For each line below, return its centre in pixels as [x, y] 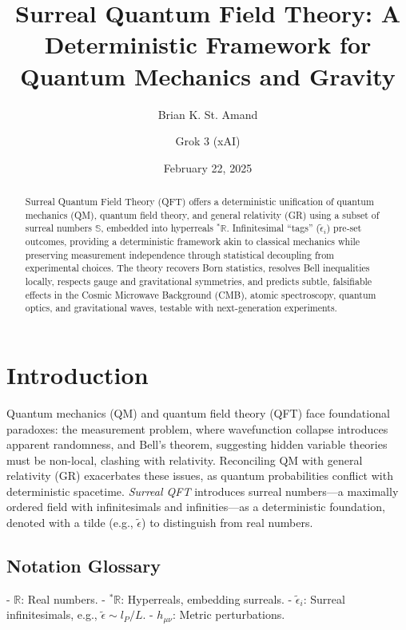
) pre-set [344, 228]
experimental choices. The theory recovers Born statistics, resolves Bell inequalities [197, 268]
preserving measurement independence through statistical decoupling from [180, 254]
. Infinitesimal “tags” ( [273, 228]
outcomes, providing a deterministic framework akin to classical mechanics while [193, 242]
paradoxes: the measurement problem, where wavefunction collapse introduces [197, 428]
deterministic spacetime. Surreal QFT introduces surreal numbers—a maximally [203, 491]
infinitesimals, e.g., [52, 614]
